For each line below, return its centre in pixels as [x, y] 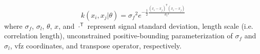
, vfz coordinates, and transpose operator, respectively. [96, 45]
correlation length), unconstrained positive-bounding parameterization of [118, 36]
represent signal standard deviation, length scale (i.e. [170, 25]
